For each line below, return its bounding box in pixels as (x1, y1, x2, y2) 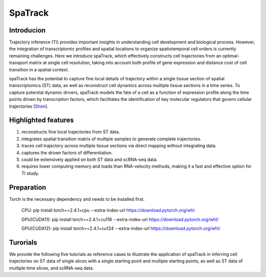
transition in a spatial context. (9, 66, 69, 72)
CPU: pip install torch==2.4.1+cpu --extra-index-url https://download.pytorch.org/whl (21, 207, 195, 214)
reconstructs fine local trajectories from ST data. (21, 129, 120, 135)
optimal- (222, 53, 240, 59)
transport (9, 60, 28, 66)
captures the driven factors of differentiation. (21, 150, 113, 155)
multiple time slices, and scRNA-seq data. (9, 265, 94, 271)
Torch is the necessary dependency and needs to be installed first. (9, 196, 145, 202)
